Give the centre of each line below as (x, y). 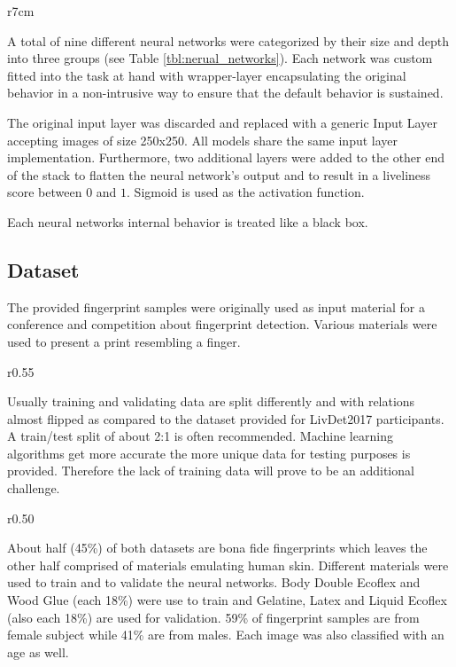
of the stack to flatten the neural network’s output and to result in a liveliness (219, 174)
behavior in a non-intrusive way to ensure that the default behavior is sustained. (225, 93)
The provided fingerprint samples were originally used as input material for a (216, 306)
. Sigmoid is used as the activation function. (246, 192)
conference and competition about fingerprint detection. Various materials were (222, 324)
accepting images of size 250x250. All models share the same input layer (203, 140)
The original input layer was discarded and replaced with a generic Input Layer (222, 122)
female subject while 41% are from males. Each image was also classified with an (226, 635)
